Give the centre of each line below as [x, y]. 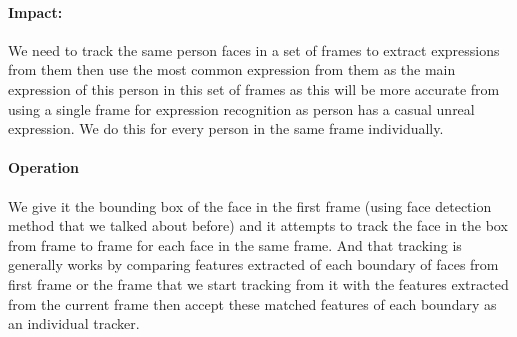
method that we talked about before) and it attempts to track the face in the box [258, 225]
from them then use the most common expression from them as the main [232, 69]
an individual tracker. [74, 323]
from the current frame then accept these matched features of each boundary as [252, 303]
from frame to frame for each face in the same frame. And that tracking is [235, 244]
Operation [44, 167]
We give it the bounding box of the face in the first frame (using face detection [250, 205]
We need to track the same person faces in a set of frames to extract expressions [254, 49]
